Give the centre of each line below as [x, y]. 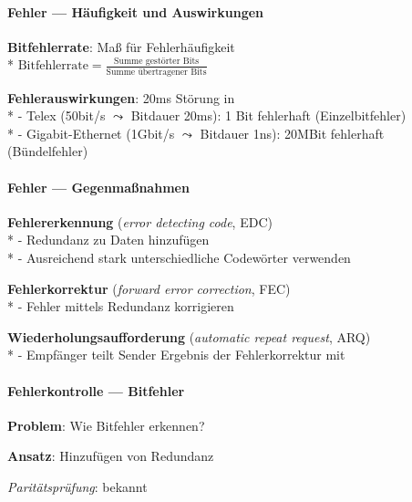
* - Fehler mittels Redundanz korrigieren [121, 306]
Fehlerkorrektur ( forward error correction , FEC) [149, 288]
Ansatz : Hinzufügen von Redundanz [111, 456]
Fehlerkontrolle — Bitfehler [96, 390]
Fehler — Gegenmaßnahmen [98, 187]
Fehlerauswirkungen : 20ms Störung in [121, 97]
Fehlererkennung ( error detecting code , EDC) [140, 221]
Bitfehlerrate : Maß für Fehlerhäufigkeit [121, 46]
